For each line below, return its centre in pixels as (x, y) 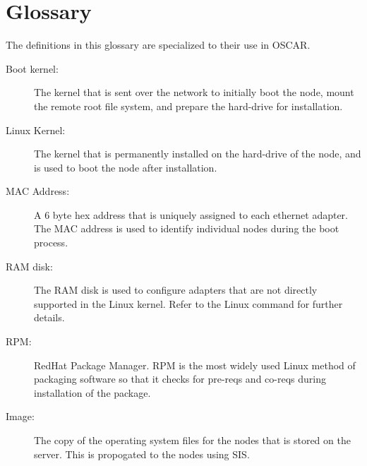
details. (49, 317)
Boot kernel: (32, 68)
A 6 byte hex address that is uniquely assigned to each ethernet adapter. (191, 214)
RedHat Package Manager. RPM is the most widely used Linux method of (195, 365)
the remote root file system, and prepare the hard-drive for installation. (188, 106)
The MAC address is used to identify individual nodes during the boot (187, 228)
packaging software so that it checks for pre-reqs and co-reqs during (180, 379)
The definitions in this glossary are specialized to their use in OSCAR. (158, 45)
